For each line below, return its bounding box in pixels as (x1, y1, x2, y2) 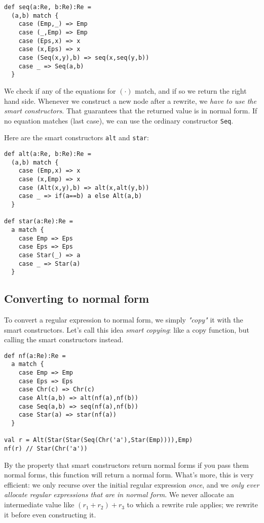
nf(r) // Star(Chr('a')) (4, 445, 88, 453)
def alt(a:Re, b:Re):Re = (4, 150, 91, 157)
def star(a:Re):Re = (4, 218, 73, 225)
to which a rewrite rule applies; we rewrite (127, 499, 258, 510)
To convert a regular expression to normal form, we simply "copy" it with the (4, 314, 243, 325)
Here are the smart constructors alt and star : (4, 132, 149, 143)
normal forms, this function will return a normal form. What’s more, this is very (4, 469, 254, 480)
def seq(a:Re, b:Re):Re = (4, 4, 91, 11)
